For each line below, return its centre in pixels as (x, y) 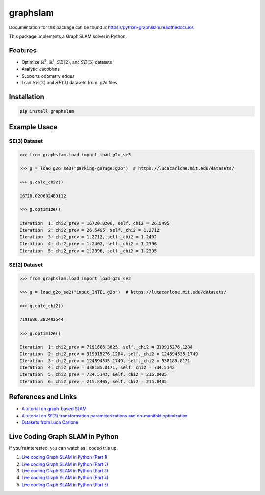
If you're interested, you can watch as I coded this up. (63, 448)
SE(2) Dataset (26, 265)
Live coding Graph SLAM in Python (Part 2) (65, 464)
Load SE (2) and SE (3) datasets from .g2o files (69, 83)
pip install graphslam (47, 111)
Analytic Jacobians (40, 69)
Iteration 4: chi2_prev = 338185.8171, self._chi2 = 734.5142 (97, 367)
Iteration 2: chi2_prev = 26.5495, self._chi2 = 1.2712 (89, 230)
